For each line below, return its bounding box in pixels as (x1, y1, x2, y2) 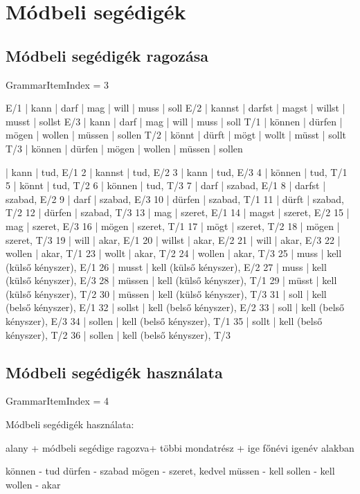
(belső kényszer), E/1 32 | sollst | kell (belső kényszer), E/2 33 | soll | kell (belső (6, 300, 345, 315)
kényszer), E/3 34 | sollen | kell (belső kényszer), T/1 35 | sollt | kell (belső (6, 314, 323, 328)
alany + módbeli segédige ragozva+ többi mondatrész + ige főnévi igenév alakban (6, 440, 354, 455)
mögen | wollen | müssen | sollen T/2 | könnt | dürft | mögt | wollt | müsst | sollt (6, 127, 347, 142)
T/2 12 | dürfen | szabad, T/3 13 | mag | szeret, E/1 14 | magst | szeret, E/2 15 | (6, 205, 350, 220)
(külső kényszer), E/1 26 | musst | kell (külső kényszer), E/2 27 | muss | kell (6, 259, 327, 274)
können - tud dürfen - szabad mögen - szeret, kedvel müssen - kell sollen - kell (6, 464, 335, 478)
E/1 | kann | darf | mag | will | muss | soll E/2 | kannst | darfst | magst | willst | (6, 100, 345, 115)
